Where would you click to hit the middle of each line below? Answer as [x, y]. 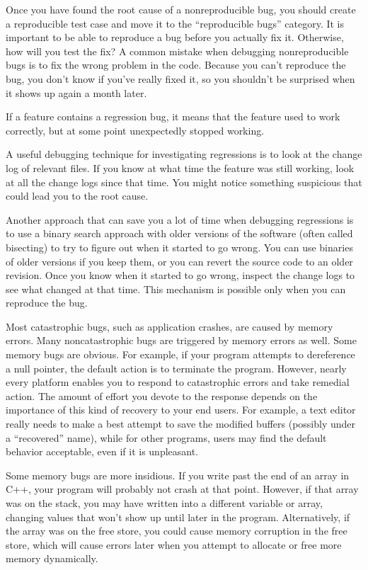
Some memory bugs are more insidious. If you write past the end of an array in [178, 475]
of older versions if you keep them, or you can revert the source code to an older [179, 261]
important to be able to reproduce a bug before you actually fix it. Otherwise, [175, 37]
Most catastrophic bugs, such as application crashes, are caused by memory [169, 326]
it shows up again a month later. [76, 92]
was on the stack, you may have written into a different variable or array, [164, 503]
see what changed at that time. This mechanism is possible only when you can [176, 289]
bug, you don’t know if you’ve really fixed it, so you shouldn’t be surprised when [180, 78]
